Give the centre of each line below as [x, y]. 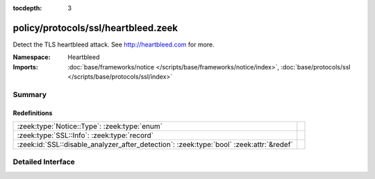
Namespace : [32, 57]
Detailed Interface [44, 162]
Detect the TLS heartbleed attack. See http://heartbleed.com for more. [114, 44]
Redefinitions [33, 113]
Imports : [25, 67]
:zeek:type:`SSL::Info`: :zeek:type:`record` [85, 135]
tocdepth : [27, 8]
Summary [30, 94]
